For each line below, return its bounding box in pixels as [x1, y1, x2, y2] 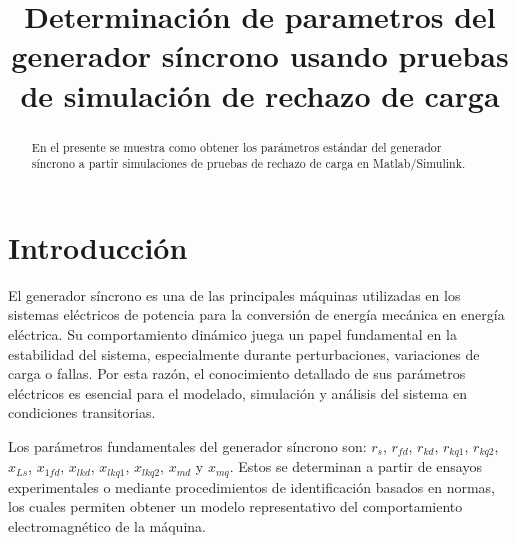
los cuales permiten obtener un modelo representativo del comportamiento [8, 496, 463, 517]
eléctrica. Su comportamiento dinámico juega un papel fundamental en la [8, 323, 457, 344]
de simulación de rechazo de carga [20, 74, 500, 115]
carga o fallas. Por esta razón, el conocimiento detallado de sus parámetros [8, 363, 466, 384]
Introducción [8, 226, 188, 267]
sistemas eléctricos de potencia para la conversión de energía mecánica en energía [8, 304, 505, 325]
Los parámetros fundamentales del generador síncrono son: [8, 435, 367, 456]
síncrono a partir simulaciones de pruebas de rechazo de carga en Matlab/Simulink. [31, 155, 466, 172]
